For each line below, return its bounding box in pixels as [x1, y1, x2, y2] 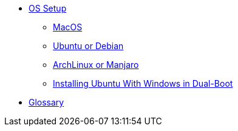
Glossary [29, 97, 64, 107]
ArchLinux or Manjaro [53, 59, 139, 70]
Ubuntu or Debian [53, 41, 124, 51]
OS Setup [29, 3, 67, 13]
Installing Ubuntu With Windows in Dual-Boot [53, 78, 233, 89]
